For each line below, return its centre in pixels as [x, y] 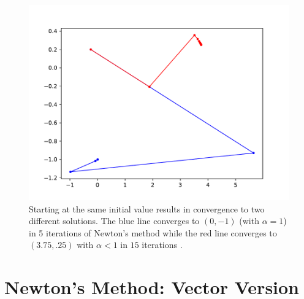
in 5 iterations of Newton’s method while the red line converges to [153, 232]
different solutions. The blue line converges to [114, 221]
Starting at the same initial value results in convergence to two [147, 208]
